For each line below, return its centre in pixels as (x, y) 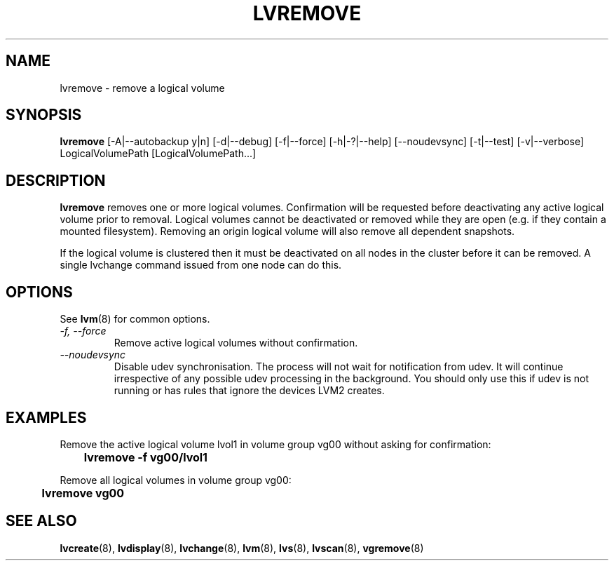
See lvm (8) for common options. (135, 319)
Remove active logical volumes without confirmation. (236, 343)
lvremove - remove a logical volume (142, 88)
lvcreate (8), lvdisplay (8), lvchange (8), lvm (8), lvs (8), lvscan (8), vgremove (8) (242, 548)
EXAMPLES (46, 417)
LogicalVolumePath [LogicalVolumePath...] (158, 154)
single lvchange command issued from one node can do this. (201, 265)
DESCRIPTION (56, 180)
